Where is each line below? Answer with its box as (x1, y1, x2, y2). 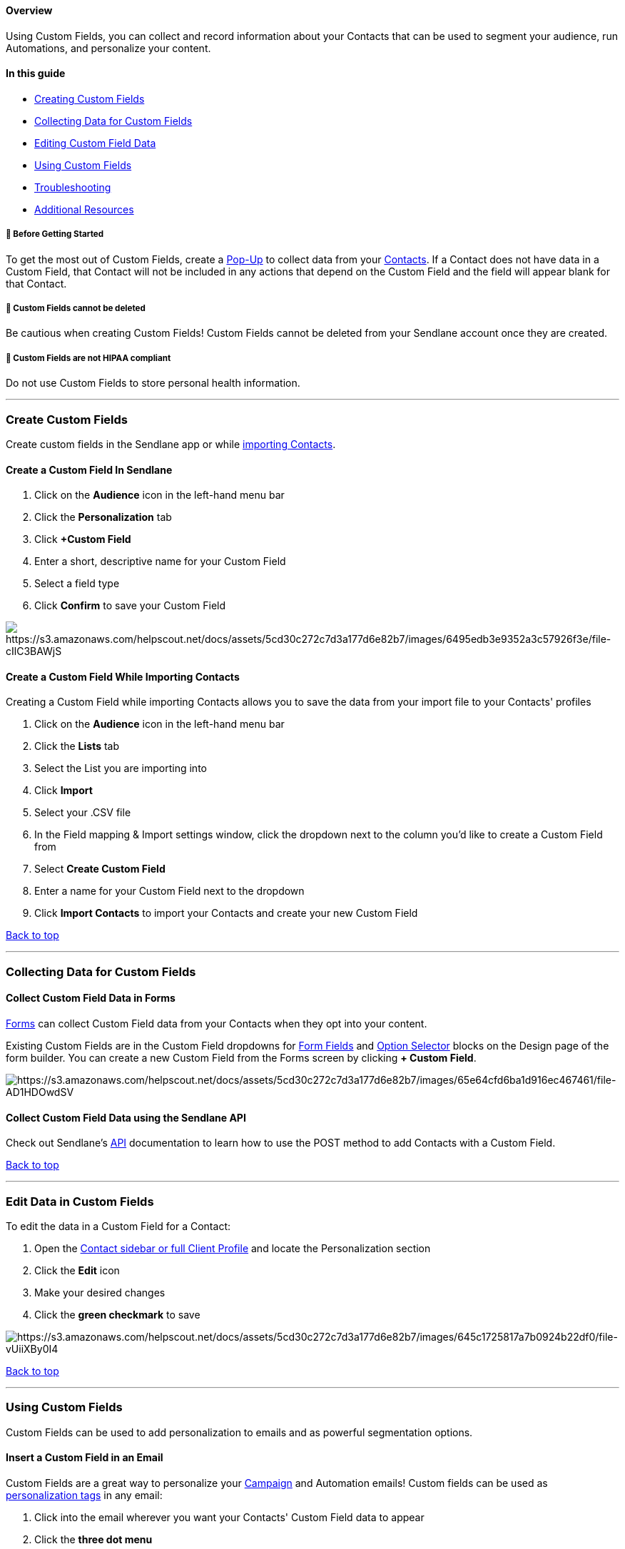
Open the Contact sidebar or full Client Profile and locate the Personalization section (34, 1241, 431, 1254)
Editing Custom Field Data (34, 136, 156, 149)
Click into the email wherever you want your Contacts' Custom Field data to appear (34, 1510, 425, 1523)
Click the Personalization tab (34, 511, 172, 524)
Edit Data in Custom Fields (6, 1194, 154, 1209)
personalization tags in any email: (6, 1488, 163, 1501)
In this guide (6, 67, 66, 80)
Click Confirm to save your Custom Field (34, 599, 226, 612)
